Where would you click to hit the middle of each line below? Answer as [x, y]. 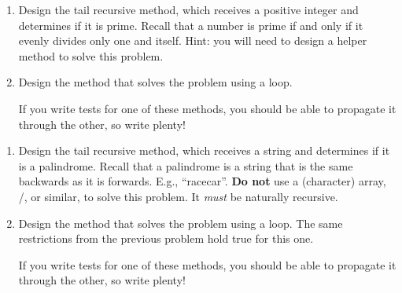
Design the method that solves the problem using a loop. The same [181, 223]
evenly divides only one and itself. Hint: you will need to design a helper [193, 40]
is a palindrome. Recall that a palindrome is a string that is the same [186, 165]
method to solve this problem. [91, 55]
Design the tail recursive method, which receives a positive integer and [188, 9]
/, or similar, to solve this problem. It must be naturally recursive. [178, 196]
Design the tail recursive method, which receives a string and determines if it [204, 150]
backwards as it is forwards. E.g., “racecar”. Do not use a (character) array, [202, 181]
